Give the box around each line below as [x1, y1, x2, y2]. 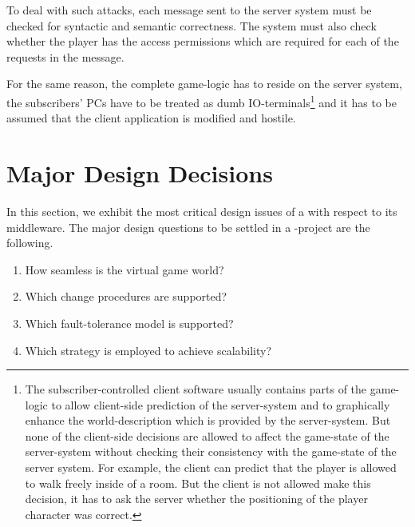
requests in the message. [6, 48, 125, 65]
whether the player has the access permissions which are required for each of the [6, 33, 399, 50]
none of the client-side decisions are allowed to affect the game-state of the [25, 427, 389, 444]
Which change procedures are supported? [25, 288, 227, 305]
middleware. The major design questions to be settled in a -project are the [6, 218, 370, 235]
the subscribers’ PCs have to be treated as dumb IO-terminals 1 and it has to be [6, 91, 397, 110]
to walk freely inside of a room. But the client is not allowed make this [25, 474, 371, 491]
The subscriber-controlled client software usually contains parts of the [25, 381, 367, 397]
